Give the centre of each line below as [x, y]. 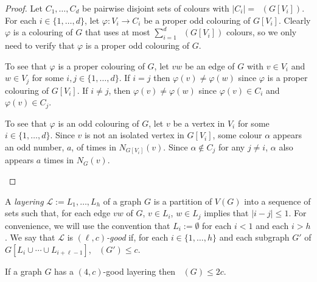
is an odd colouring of [99, 123]
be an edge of [210, 65]
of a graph [122, 201]
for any [232, 146]
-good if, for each [138, 237]
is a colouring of [43, 32]
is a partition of [183, 201]
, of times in [94, 146]
